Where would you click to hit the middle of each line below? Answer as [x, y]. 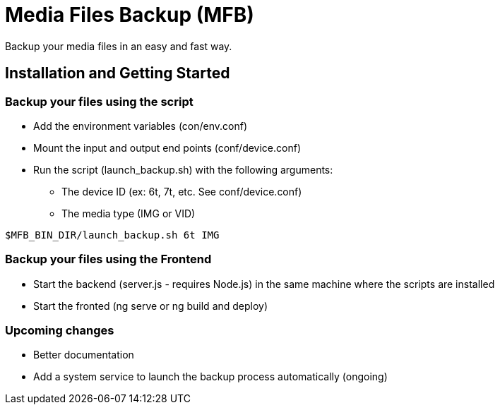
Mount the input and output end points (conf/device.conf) [167, 147]
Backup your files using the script [99, 101]
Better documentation [84, 355]
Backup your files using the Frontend [108, 259]
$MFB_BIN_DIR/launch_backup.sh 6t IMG [112, 235]
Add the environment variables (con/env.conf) [141, 126]
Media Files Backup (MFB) [130, 15]
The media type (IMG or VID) [129, 213]
